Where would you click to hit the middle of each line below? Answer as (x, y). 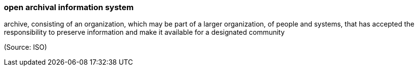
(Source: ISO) (26, 47)
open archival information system (69, 7)
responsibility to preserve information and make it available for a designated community (144, 32)
